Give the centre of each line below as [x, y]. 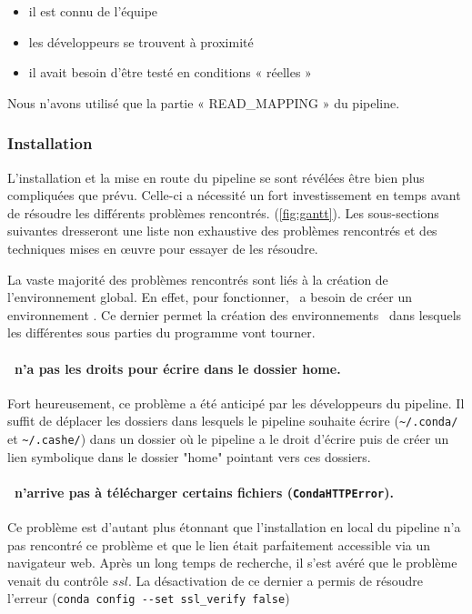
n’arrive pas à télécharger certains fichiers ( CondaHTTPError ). [204, 492]
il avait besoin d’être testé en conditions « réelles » [170, 72]
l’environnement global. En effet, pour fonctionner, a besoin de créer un [210, 297]
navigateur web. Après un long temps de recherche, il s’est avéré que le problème [232, 563]
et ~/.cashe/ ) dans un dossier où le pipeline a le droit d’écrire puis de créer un [228, 438]
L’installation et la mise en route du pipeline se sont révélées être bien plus [216, 177]
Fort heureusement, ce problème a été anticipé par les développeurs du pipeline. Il [236, 403]
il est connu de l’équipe [93, 11]
